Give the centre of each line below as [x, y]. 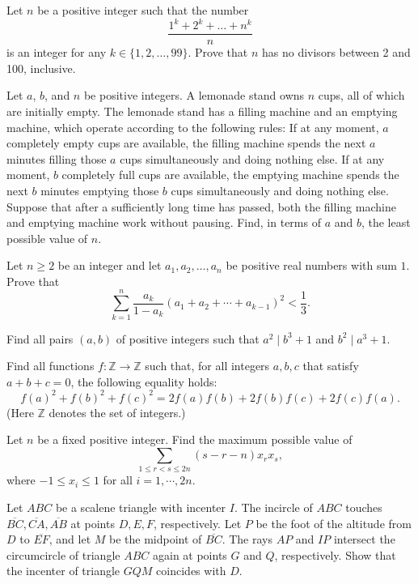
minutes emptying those [100, 190]
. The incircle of [273, 507]
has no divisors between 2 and [336, 52]
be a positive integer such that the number [143, 10]
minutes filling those [57, 158]
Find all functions [51, 366]
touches [364, 507]
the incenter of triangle [63, 571]
